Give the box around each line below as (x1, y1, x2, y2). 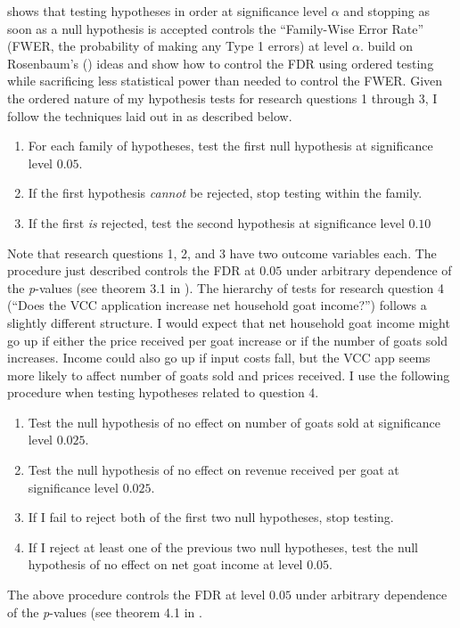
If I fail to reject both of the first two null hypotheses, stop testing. (28, 508, 394, 526)
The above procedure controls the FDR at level (7, 585, 266, 604)
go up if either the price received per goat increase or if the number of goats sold (7, 330, 448, 349)
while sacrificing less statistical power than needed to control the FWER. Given (7, 71, 443, 90)
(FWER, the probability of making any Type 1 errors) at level (7, 37, 349, 55)
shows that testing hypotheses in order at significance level (7, 2, 328, 20)
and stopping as (343, 2, 430, 20)
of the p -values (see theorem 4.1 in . (7, 602, 202, 621)
